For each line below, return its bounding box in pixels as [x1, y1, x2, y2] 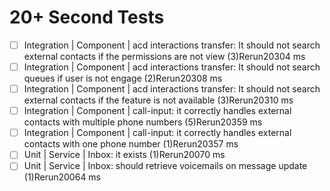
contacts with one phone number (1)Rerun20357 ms [23, 138, 239, 150]
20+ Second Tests [9, 6, 165, 29]
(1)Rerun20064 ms [23, 171, 102, 183]
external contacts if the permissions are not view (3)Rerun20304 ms [23, 51, 306, 62]
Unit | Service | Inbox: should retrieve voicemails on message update [23, 160, 308, 172]
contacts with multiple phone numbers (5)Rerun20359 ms [23, 116, 263, 128]
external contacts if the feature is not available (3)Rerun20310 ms [23, 94, 294, 106]
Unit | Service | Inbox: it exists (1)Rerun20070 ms [23, 149, 226, 161]
